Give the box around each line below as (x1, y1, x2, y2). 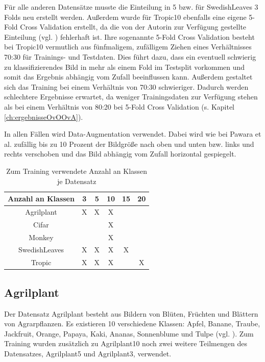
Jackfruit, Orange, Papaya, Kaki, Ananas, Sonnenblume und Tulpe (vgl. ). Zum (4, 328, 254, 339)
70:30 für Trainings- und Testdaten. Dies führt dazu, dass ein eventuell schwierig (4, 51, 256, 62)
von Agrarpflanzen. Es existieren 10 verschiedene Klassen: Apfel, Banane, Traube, (4, 318, 260, 329)
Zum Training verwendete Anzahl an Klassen (6, 165, 148, 176)
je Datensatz (57, 175, 97, 186)
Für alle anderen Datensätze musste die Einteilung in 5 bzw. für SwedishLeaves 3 (4, 2, 258, 12)
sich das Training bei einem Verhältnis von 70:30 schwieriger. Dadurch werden (4, 81, 249, 92)
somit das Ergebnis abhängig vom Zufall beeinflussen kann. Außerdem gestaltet (4, 71, 253, 82)
